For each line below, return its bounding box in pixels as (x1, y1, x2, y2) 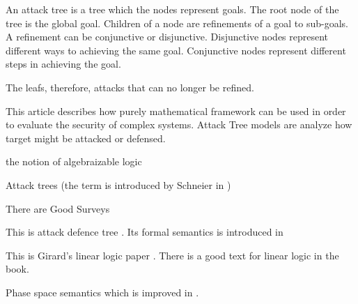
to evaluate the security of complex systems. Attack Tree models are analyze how (6, 117, 352, 132)
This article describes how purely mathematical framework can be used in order (6, 103, 346, 118)
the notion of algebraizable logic (6, 154, 142, 169)
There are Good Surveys (6, 201, 110, 215)
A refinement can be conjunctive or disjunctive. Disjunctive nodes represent (6, 29, 329, 44)
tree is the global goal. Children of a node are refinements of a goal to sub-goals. (6, 15, 348, 30)
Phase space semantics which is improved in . (6, 284, 199, 299)
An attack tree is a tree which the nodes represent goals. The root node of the (6, 2, 339, 16)
